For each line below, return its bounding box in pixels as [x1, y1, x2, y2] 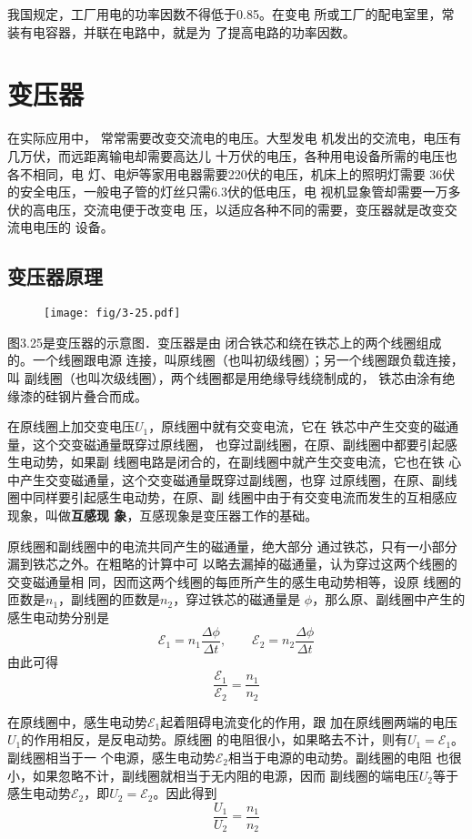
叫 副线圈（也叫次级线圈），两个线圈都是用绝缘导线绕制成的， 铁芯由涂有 [7, 368, 443, 387]
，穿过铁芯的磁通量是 [173, 590, 301, 609]
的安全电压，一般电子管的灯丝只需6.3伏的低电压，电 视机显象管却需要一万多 [7, 182, 461, 201]
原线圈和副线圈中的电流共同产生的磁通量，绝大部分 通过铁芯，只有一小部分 [7, 536, 457, 555]
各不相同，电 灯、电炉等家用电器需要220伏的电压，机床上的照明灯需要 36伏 [7, 164, 456, 183]
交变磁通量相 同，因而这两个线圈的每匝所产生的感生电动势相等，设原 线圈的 [7, 571, 462, 591]
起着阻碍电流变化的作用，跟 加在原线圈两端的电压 [160, 712, 457, 731]
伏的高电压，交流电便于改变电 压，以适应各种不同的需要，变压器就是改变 [7, 199, 445, 218]
